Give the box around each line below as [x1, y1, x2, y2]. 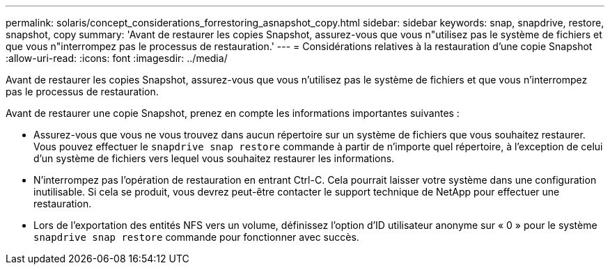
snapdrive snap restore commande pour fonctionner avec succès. [33, 231, 359, 243]
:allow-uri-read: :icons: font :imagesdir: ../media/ [6, 52, 228, 64]
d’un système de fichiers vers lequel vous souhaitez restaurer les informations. [33, 152, 395, 164]
